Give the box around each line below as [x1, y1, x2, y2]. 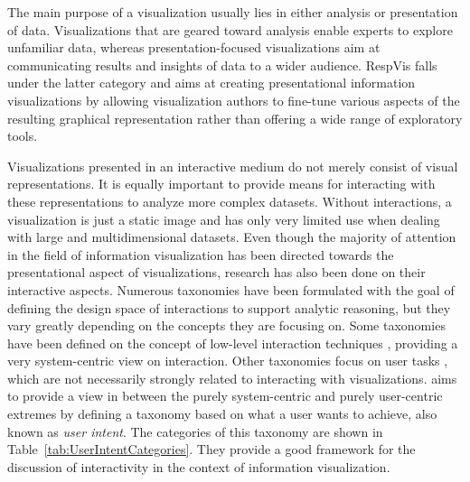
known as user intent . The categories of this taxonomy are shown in [7, 422, 383, 440]
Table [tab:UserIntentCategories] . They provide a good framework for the [7, 440, 416, 459]
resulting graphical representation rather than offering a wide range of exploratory [7, 108, 463, 127]
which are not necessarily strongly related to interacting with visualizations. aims [7, 368, 457, 387]
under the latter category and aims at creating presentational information [7, 73, 416, 92]
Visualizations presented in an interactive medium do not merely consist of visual [7, 156, 458, 175]
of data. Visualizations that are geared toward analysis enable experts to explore [7, 20, 453, 39]
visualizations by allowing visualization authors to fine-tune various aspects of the [7, 90, 460, 109]
